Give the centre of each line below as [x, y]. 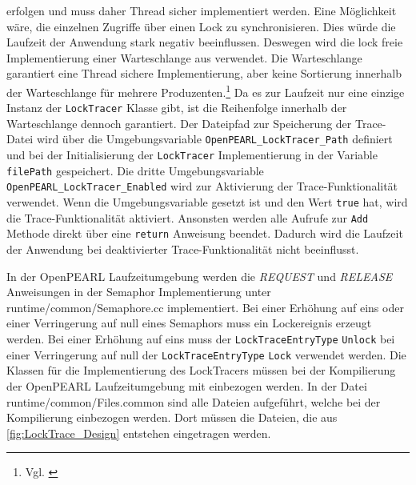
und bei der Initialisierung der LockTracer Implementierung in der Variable [192, 155]
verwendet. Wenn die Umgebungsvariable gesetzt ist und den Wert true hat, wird [207, 202]
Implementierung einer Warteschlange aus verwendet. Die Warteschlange [184, 57]
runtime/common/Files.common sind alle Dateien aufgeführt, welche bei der [194, 401]
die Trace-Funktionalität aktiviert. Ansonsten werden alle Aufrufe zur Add [188, 217]
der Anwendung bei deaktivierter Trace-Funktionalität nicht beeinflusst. [183, 249]
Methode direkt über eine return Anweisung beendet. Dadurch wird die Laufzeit [205, 233]
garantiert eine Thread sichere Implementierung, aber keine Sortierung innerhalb [204, 73]
